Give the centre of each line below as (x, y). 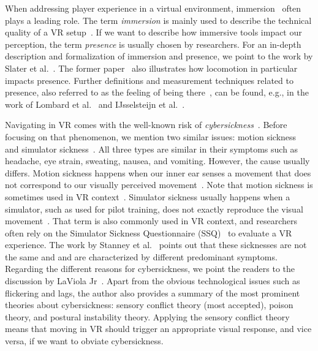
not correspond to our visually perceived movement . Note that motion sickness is (159, 185)
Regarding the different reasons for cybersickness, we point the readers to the (150, 269)
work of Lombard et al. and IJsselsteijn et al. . (95, 104)
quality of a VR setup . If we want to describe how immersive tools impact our (153, 32)
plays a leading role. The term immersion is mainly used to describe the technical (158, 20)
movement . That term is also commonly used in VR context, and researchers (151, 221)
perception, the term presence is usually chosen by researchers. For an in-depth (153, 44)
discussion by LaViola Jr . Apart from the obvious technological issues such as (153, 281)
